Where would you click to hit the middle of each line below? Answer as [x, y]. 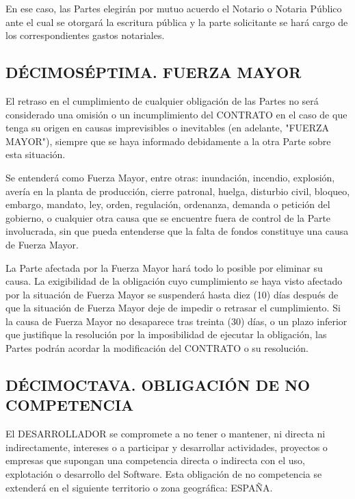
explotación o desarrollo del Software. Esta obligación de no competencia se [164, 474]
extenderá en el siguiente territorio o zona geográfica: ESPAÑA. [139, 487]
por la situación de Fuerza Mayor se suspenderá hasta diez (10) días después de [172, 294]
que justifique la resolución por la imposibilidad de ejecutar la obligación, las [166, 334]
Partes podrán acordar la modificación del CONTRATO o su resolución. [157, 348]
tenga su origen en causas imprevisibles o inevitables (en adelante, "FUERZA [168, 128]
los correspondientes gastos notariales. [85, 35]
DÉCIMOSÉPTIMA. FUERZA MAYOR [154, 72]
